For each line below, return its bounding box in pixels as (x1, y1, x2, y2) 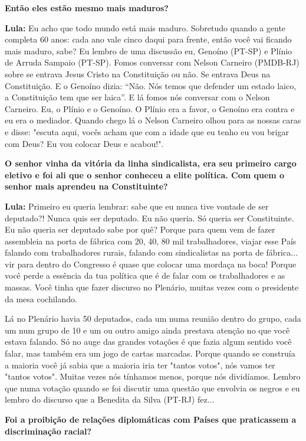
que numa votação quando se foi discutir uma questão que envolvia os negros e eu (5, 381, 300, 394)
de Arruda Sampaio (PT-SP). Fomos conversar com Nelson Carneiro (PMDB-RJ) (5, 56, 300, 68)
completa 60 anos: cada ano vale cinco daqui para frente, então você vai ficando (5, 33, 292, 45)
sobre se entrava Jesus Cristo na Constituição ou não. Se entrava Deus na (5, 67, 271, 80)
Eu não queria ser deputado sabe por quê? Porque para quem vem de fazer (5, 223, 275, 236)
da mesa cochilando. (5, 292, 77, 305)
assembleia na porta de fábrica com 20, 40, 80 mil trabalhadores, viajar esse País (5, 234, 297, 247)
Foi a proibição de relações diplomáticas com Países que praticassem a (5, 413, 297, 425)
